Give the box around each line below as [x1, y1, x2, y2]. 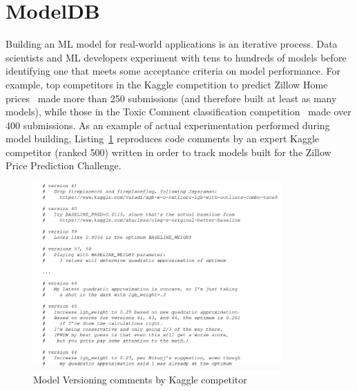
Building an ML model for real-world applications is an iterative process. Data [6, 37, 338, 51]
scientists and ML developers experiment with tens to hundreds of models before [6, 50, 347, 64]
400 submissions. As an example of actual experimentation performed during [6, 117, 330, 132]
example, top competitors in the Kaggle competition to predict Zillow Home [6, 77, 328, 91]
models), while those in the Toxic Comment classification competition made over [6, 104, 351, 119]
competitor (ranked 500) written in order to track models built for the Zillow [6, 144, 331, 159]
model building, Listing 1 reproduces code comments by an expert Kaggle [6, 131, 320, 146]
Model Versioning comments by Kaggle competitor [33, 372, 247, 386]
